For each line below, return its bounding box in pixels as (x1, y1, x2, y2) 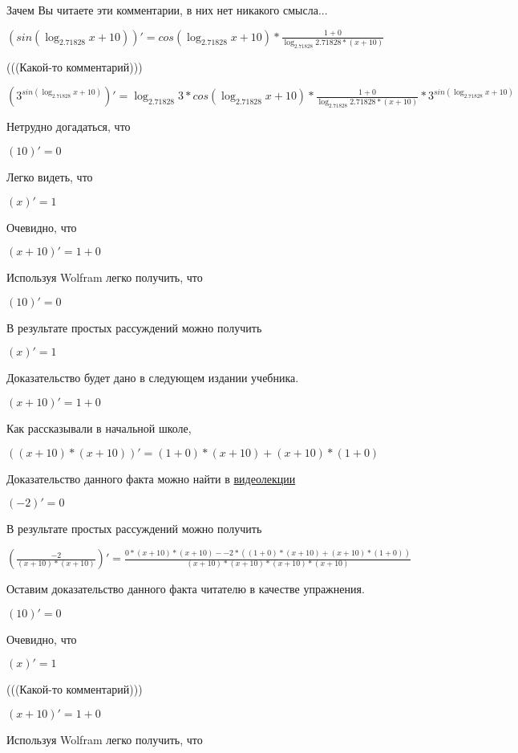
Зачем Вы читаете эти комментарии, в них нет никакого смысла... (6, 2, 328, 18)
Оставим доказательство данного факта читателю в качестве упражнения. (6, 580, 365, 597)
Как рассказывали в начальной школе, (6, 420, 192, 437)
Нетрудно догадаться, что (6, 118, 131, 135)
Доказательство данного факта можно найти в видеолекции (6, 470, 296, 486)
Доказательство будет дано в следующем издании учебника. (6, 369, 299, 386)
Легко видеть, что (6, 169, 93, 185)
